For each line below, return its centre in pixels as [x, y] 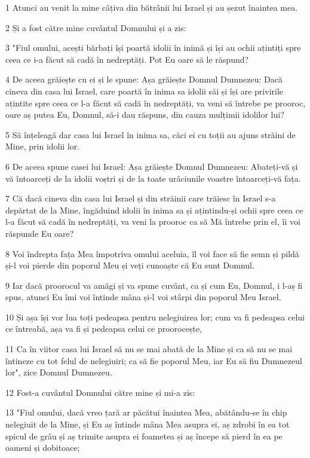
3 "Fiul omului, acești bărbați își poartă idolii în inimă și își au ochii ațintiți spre [153, 48]
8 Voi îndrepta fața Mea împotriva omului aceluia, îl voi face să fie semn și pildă [152, 253]
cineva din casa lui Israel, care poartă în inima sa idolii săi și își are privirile [145, 91]
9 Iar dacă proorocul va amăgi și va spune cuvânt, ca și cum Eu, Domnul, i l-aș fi [154, 285]
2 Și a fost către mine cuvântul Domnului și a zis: [96, 27]
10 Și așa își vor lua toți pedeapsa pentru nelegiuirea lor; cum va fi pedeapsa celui [155, 317]
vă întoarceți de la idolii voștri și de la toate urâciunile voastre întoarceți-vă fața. [153, 178]
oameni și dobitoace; [43, 448]
